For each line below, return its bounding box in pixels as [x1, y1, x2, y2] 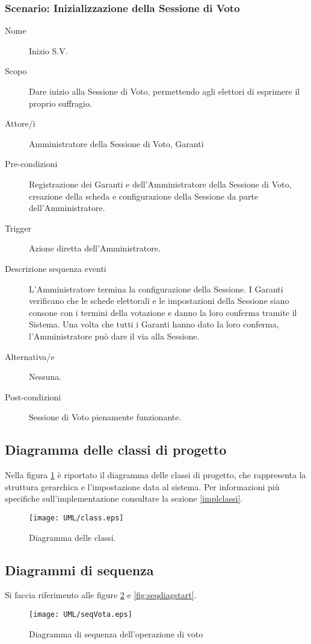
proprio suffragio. [29, 96, 92, 109]
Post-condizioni [5, 390, 61, 403]
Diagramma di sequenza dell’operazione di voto [29, 627, 203, 640]
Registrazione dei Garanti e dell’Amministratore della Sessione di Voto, [29, 177, 292, 190]
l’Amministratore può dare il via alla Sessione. [29, 329, 200, 342]
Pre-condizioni [5, 157, 58, 170]
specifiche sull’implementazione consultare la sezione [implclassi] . [5, 492, 243, 505]
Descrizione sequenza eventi [5, 262, 106, 274]
